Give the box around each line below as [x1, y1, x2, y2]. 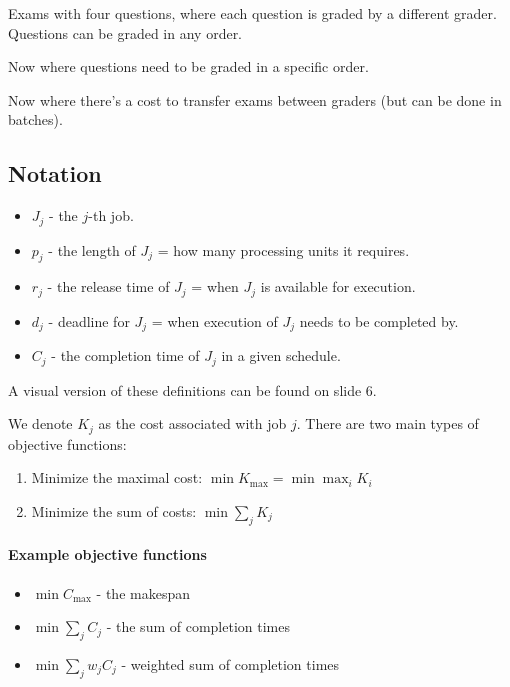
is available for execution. [260, 276, 416, 297]
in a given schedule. [221, 345, 341, 366]
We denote [8, 413, 73, 434]
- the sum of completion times [106, 616, 290, 637]
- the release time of [47, 276, 170, 297]
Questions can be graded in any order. [8, 22, 243, 43]
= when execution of [151, 310, 278, 331]
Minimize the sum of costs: [31, 501, 197, 522]
